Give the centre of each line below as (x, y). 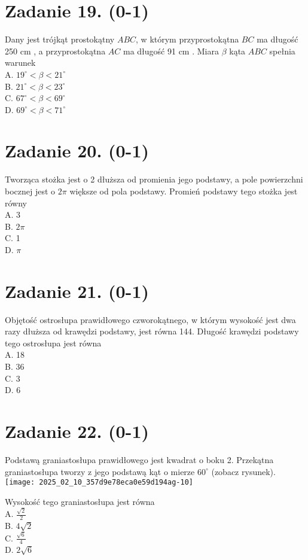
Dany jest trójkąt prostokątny (60, 39)
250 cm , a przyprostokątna (55, 51)
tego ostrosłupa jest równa (53, 343)
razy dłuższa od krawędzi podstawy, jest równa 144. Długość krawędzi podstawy (152, 331)
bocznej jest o (30, 191)
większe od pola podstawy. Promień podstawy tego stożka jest (184, 191)
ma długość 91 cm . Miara (171, 51)
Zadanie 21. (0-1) (77, 290)
